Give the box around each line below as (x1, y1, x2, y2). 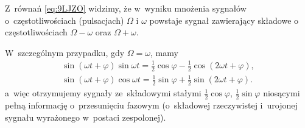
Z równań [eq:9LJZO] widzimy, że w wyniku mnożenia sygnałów (5, 2, 247, 14)
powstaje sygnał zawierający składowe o (149, 13, 299, 26)
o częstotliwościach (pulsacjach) (5, 13, 124, 26)
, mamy (150, 46, 178, 59)
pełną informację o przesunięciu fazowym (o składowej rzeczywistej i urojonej (5, 98, 298, 111)
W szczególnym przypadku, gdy (5, 46, 125, 59)
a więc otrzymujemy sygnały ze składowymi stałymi (5, 87, 202, 99)
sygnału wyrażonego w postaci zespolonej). (5, 110, 166, 123)
